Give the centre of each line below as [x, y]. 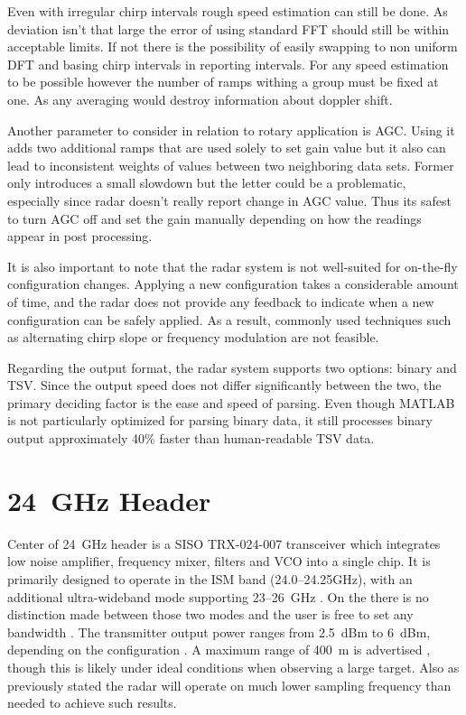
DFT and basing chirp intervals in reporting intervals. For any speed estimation [228, 64]
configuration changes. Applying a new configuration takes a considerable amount [233, 284]
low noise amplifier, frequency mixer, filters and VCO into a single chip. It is [219, 561]
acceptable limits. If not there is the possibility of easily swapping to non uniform [233, 46]
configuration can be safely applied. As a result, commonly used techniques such [229, 319]
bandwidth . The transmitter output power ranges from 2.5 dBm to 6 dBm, [219, 631]
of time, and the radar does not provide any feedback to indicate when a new [221, 301]
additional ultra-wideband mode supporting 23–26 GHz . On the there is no [218, 596]
